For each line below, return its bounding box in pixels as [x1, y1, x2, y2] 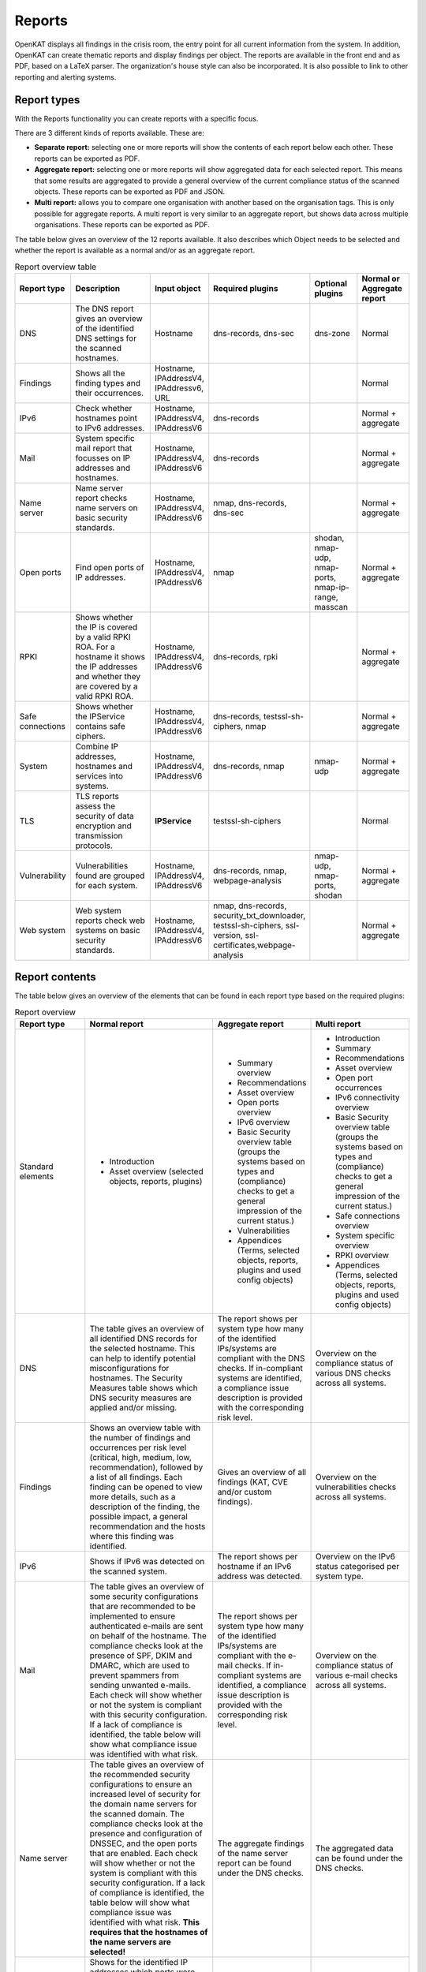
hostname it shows [75, 651, 146, 662]
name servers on [75, 502, 138, 513]
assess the [75, 801, 116, 812]
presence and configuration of [89, 1828, 203, 1839]
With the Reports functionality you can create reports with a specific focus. [14, 114, 259, 123]
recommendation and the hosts [89, 1521, 206, 1532]
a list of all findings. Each [89, 1471, 183, 1482]
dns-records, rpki [213, 651, 278, 662]
